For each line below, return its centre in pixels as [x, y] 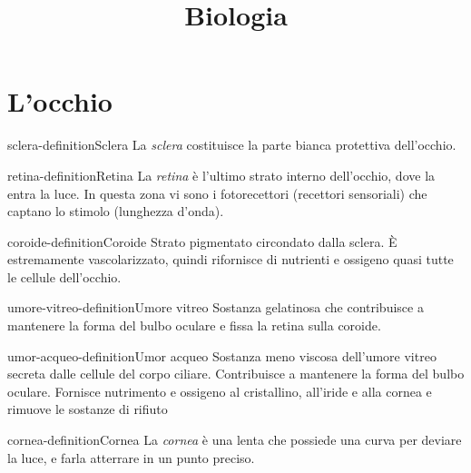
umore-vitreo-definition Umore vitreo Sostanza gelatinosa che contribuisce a [216, 307]
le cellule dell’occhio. [64, 276]
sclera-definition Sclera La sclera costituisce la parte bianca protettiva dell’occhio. [232, 145]
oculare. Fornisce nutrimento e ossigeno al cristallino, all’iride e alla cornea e [220, 391]
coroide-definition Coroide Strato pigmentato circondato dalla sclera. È [202, 241]
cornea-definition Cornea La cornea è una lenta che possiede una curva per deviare [235, 440]
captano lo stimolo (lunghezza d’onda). [116, 211]
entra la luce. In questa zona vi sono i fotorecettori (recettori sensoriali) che [217, 193]
